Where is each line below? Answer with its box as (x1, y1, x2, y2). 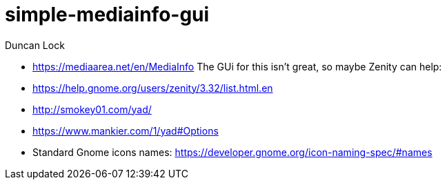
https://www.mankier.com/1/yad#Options (32, 124, 219, 137)
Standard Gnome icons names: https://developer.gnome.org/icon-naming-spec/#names (32, 146, 433, 158)
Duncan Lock (5, 39, 65, 51)
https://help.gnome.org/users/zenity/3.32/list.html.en (32, 81, 273, 94)
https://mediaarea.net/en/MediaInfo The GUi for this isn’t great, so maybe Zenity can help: (32, 60, 442, 72)
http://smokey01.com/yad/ (32, 103, 152, 115)
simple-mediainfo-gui (5, 3, 210, 26)
